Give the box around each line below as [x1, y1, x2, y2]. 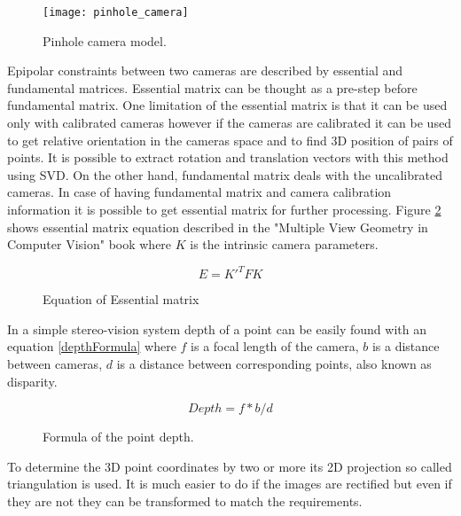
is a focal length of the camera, [191, 337, 359, 356]
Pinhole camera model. [43, 31, 167, 50]
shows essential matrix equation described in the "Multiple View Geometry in [7, 217, 428, 236]
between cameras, [7, 355, 103, 373]
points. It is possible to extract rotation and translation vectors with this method [7, 148, 449, 167]
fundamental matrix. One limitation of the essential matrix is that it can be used [7, 96, 448, 114]
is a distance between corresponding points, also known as [116, 355, 432, 373]
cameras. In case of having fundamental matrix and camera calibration [7, 183, 392, 201]
